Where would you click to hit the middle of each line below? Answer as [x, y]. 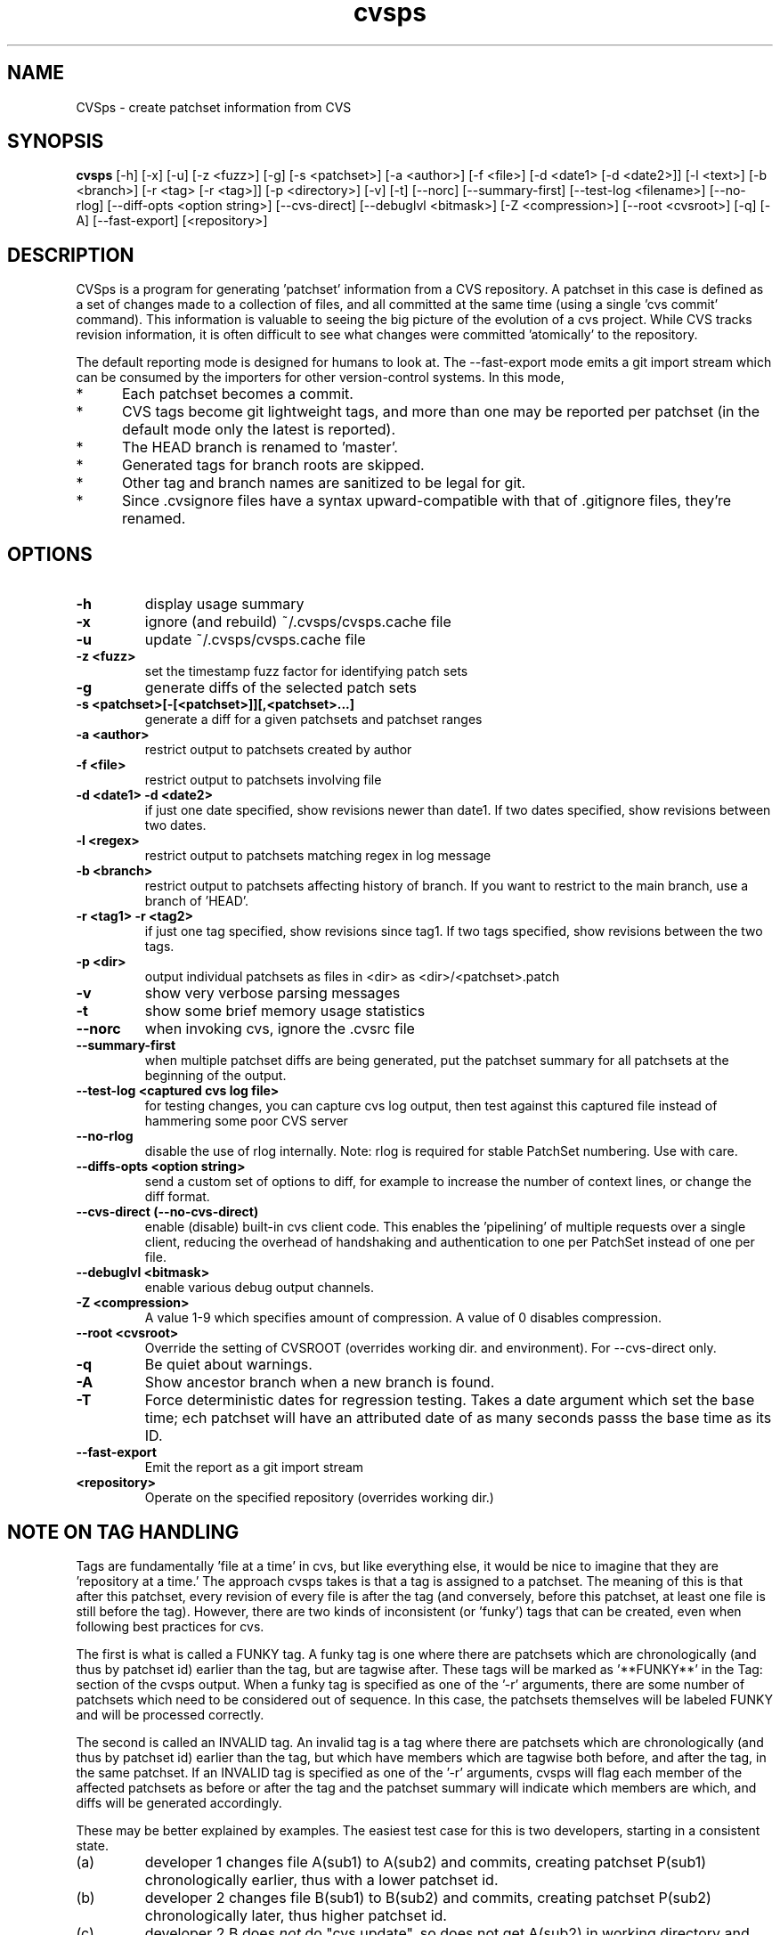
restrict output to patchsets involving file [263, 780]
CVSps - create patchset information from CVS [214, 107]
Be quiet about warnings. [228, 1365]
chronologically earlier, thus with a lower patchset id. [321, 1879]
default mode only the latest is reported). [258, 430]
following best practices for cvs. [170, 1626]
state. [92, 1845]
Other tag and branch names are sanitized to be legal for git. [324, 483]
